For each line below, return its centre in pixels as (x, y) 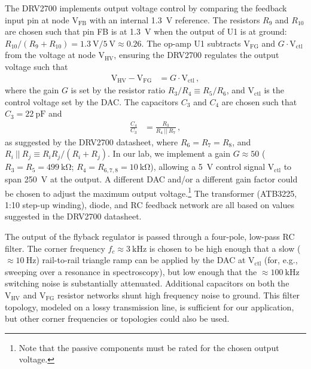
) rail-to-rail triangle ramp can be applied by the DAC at (141, 260)
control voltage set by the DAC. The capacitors (92, 101)
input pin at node (37, 19)
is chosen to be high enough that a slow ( (225, 248)
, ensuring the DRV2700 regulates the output (196, 55)
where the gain (32, 90)
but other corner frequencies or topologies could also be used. (117, 318)
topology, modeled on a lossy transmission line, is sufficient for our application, (150, 307)
